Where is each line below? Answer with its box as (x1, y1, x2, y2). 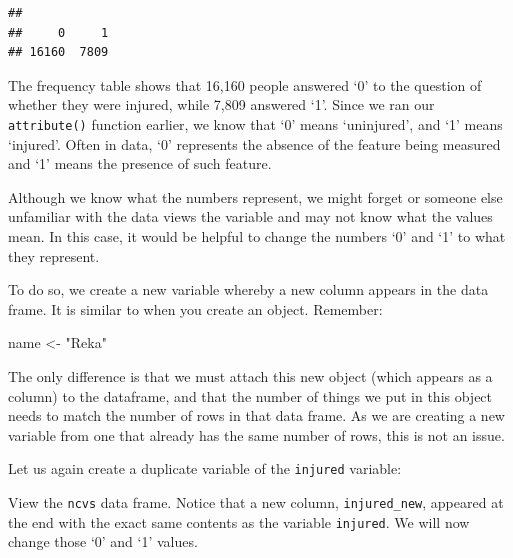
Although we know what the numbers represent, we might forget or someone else (8, 186, 503, 207)
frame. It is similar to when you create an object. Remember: (8, 298, 383, 319)
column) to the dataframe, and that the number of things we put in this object (8, 385, 493, 406)
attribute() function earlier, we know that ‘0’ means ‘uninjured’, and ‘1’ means (8, 113, 503, 134)
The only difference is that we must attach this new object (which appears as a (8, 365, 493, 386)
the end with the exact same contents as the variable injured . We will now (8, 511, 470, 532)
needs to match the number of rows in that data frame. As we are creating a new (8, 405, 505, 426)
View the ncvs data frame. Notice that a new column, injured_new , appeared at (8, 492, 504, 512)
